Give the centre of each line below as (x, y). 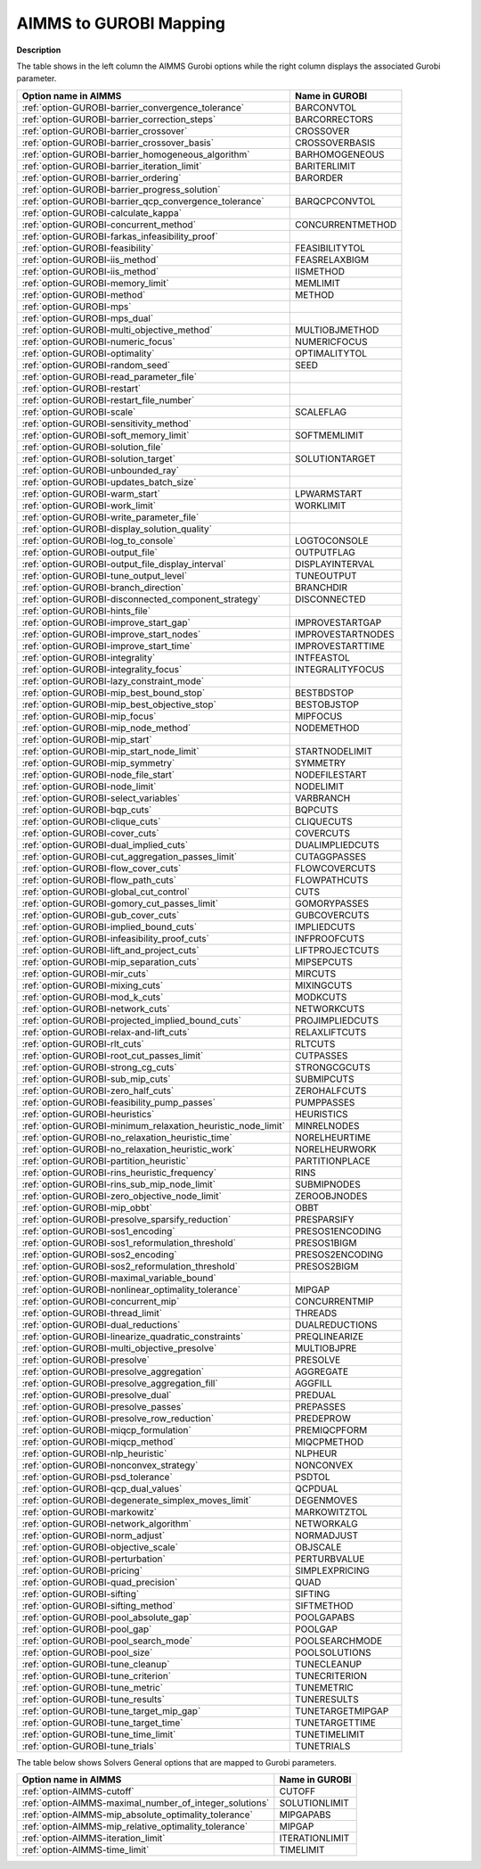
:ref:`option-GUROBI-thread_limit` (92, 1313)
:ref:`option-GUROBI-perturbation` (94, 1559)
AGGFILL (314, 1383)
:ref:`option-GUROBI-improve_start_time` (107, 646)
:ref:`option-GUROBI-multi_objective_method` (117, 330)
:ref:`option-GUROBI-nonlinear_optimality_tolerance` (131, 1289)
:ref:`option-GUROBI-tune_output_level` (104, 575)
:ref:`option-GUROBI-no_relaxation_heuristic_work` (128, 1149)
